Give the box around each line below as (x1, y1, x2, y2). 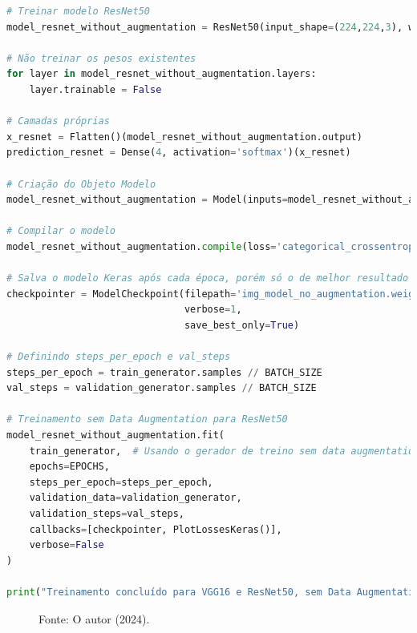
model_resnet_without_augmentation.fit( (6, 429, 225, 441)
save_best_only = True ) (184, 319, 300, 331)
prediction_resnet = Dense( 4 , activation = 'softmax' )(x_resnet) (6, 147, 351, 159)
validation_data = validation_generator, (29, 492, 242, 504)
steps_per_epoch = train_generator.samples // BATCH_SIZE (6, 366, 322, 378)
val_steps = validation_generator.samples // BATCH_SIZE (6, 382, 317, 394)
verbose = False (29, 539, 104, 551)
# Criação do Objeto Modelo (6, 178, 156, 190)
